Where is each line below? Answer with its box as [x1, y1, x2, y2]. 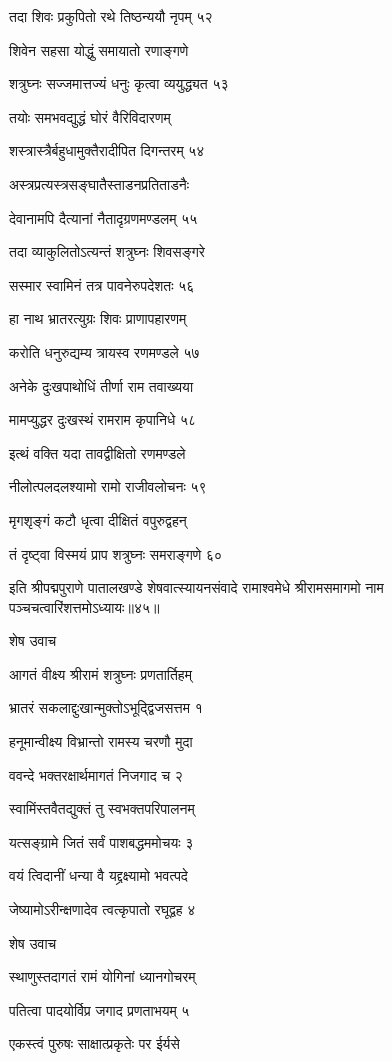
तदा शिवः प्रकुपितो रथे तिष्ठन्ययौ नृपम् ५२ [9, 6, 213, 26]
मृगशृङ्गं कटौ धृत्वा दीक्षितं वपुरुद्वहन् [9, 509, 187, 530]
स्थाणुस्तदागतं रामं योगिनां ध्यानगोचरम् [9, 966, 196, 987]
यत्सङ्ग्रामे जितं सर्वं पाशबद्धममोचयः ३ [9, 831, 194, 852]
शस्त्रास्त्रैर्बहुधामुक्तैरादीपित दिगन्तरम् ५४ [9, 140, 205, 161]
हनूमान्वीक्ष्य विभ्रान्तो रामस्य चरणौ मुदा [9, 731, 193, 752]
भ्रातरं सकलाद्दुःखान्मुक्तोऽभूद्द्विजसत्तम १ [9, 697, 203, 718]
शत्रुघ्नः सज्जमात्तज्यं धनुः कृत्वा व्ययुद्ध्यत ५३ [9, 73, 229, 94]
